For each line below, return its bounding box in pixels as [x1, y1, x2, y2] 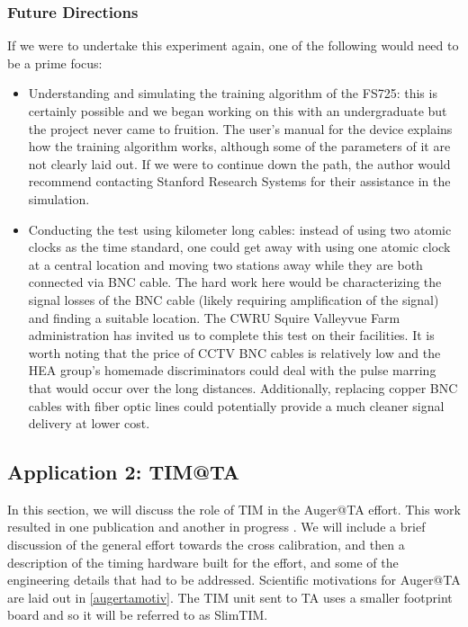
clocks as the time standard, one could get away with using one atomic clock [28, 237, 451, 256]
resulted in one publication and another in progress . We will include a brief [7, 517, 426, 536]
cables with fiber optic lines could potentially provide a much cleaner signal [28, 396, 445, 415]
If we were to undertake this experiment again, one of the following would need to [7, 36, 459, 55]
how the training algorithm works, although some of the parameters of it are [28, 137, 451, 156]
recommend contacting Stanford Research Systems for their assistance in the [28, 172, 451, 191]
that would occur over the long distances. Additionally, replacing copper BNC [28, 378, 458, 397]
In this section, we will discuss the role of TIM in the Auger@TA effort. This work [7, 499, 461, 518]
